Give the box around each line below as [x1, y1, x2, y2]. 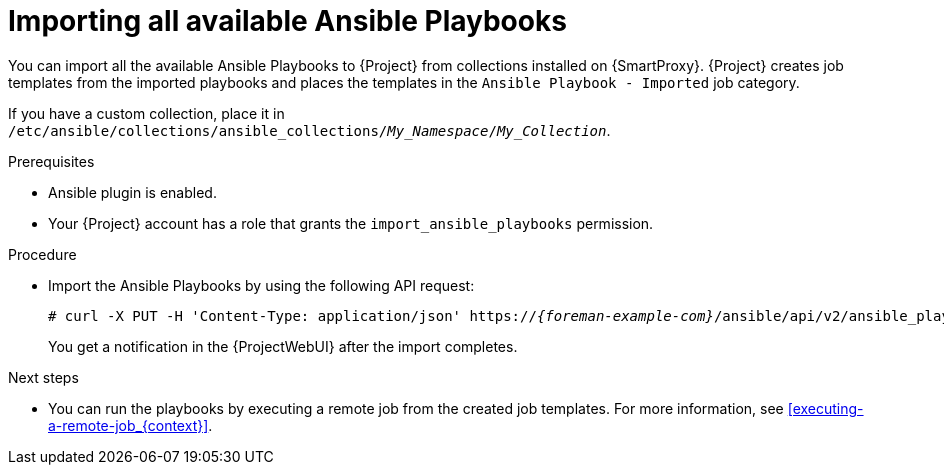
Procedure [8, 245, 77, 263]
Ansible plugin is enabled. [48, 183, 217, 201]
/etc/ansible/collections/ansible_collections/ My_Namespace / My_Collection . [8, 121, 611, 139]
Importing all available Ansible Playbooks [8, 4, 567, 38]
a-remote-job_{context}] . [48, 416, 213, 434]
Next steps [8, 368, 79, 386]
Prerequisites [8, 152, 95, 170]
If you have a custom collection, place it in [8, 104, 285, 122]
